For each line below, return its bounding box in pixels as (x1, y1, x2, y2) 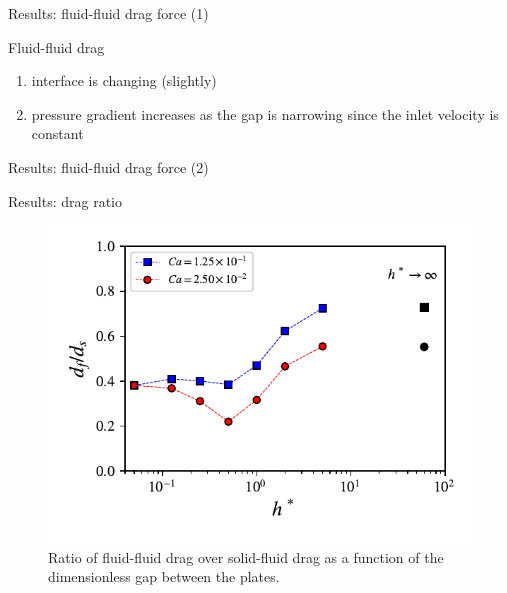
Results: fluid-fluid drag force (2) (8, 156, 209, 177)
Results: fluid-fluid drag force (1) (8, 3, 209, 23)
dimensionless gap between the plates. (48, 566, 280, 587)
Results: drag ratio (8, 190, 122, 211)
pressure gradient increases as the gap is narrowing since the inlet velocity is (31, 103, 499, 124)
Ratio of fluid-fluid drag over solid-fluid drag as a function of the (48, 546, 444, 567)
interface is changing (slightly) (31, 70, 217, 91)
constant (31, 123, 84, 144)
